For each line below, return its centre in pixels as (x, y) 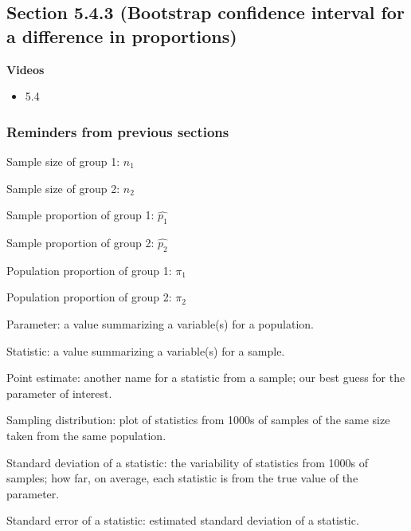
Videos (25, 69)
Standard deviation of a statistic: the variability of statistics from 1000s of (188, 462)
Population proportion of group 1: (89, 270)
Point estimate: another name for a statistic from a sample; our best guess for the (206, 378)
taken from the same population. (86, 435)
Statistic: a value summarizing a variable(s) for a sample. (146, 350)
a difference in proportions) (122, 35)
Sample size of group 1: (63, 161)
